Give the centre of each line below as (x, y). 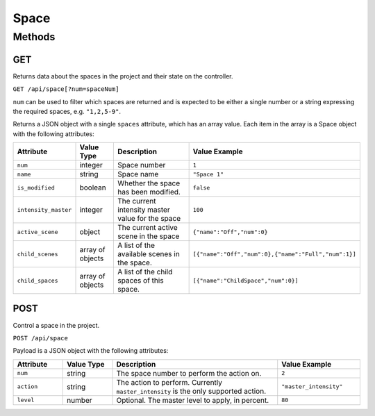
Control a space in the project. (56, 325)
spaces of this (141, 281)
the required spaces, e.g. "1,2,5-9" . (67, 111)
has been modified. (149, 192)
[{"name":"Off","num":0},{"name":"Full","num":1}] (275, 254)
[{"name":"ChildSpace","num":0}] (245, 280)
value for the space (149, 219)
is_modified (36, 188)
